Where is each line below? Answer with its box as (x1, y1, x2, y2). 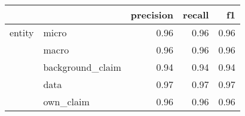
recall (183, 8, 209, 21)
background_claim (43, 60, 121, 74)
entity (10, 26, 34, 39)
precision (130, 8, 174, 21)
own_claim (43, 95, 90, 108)
